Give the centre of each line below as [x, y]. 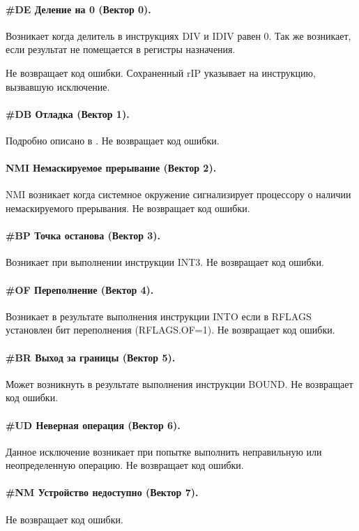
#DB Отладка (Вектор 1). [68, 113]
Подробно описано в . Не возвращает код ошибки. [113, 140]
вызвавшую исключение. [58, 86]
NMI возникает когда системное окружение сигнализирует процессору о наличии [178, 194]
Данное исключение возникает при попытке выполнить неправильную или [164, 451]
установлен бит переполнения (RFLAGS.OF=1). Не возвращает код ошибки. [170, 330]
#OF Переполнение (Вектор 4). [80, 289]
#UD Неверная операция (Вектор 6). [93, 425]
